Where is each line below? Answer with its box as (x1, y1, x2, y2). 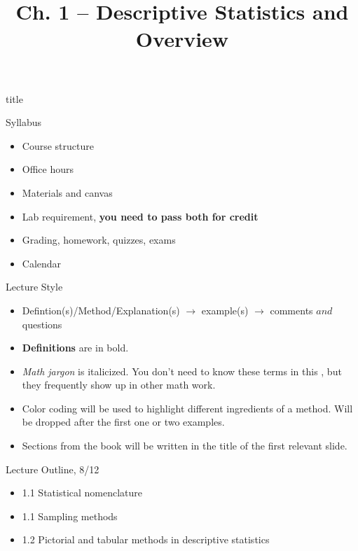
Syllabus (6, 115, 42, 130)
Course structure (22, 138, 94, 153)
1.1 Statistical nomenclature (22, 485, 143, 500)
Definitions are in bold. (22, 340, 129, 355)
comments (270, 302, 313, 317)
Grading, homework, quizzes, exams (22, 232, 176, 247)
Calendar (22, 256, 62, 270)
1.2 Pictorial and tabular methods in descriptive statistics (22, 532, 270, 547)
